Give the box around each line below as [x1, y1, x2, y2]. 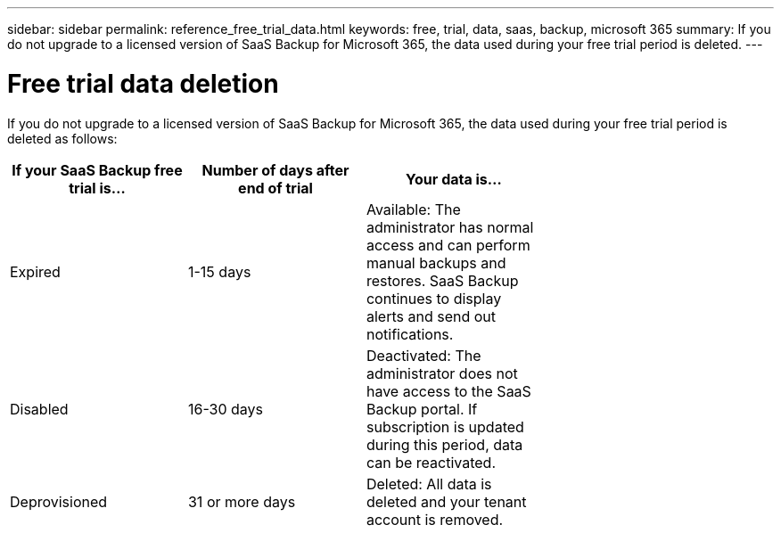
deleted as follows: [7, 130, 118, 146]
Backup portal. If [366, 399, 478, 418]
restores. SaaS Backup [366, 271, 519, 290]
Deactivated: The [366, 346, 481, 365]
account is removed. [366, 510, 504, 529]
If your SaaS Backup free [12, 160, 183, 179]
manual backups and [366, 253, 506, 272]
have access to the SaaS [366, 381, 531, 400]
